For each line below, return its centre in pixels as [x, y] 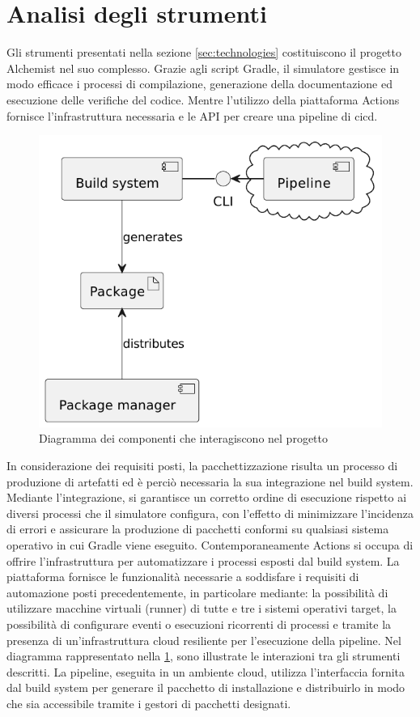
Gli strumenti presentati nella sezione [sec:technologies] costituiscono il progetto [204, 52]
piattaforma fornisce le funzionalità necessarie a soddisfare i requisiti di [183, 577]
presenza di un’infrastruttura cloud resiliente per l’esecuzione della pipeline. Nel [204, 640]
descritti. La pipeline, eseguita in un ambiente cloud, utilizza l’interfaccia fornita [206, 671]
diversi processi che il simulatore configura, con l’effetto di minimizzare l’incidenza [210, 513]
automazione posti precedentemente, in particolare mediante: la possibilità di [197, 592]
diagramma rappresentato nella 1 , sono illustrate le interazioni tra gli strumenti [204, 656]
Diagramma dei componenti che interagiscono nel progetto [183, 438]
